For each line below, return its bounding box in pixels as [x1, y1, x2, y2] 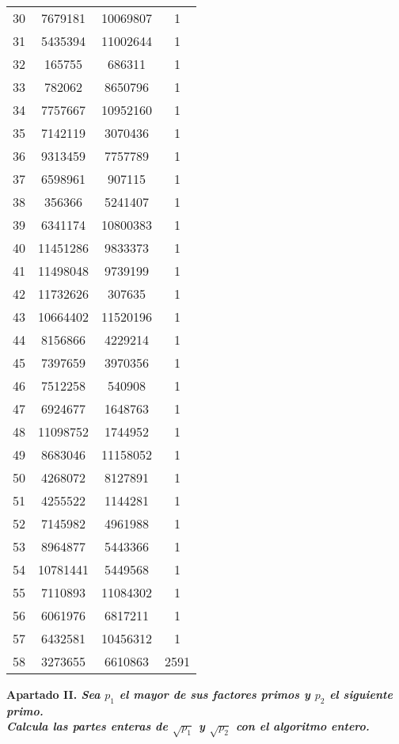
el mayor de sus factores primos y [119, 686, 310, 702]
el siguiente [329, 686, 393, 702]
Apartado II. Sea [6, 686, 101, 702]
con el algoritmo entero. [235, 718, 370, 734]
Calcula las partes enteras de [6, 718, 168, 734]
